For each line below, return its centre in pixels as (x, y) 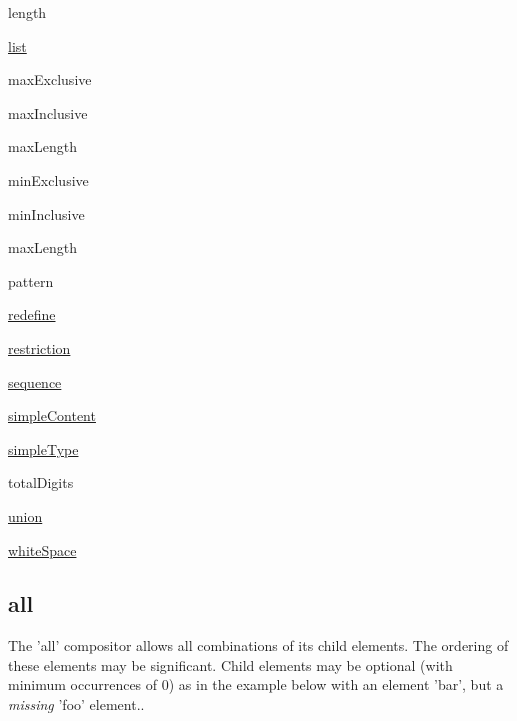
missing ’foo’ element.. (76, 704)
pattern (31, 280)
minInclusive (46, 213)
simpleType (43, 448)
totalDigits (41, 482)
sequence (35, 381)
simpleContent (52, 415)
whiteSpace (42, 549)
